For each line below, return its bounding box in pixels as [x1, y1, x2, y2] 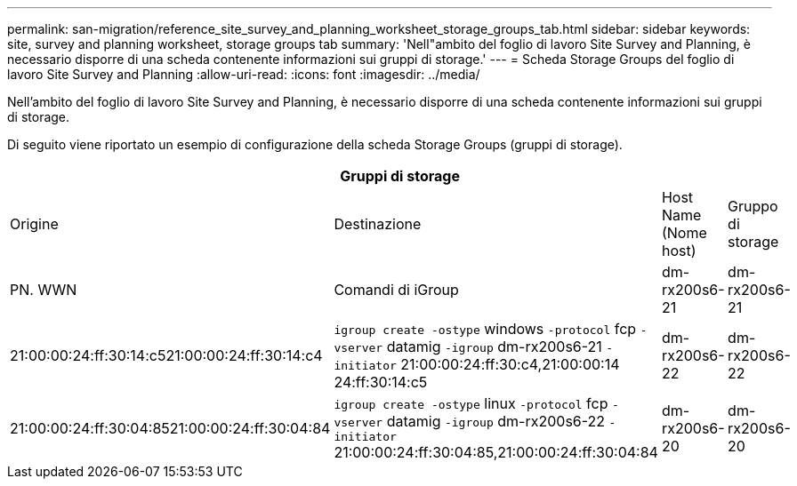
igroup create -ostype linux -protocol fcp [334, 394, 608, 412]
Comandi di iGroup [334, 281, 459, 299]
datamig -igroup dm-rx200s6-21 [386, 338, 602, 355]
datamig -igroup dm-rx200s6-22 [386, 412, 606, 430]
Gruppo [728, 197, 778, 215]
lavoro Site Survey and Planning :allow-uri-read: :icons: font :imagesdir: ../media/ [7, 67, 480, 82]
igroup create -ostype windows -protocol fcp [334, 320, 637, 338]
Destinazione [334, 215, 422, 233]
